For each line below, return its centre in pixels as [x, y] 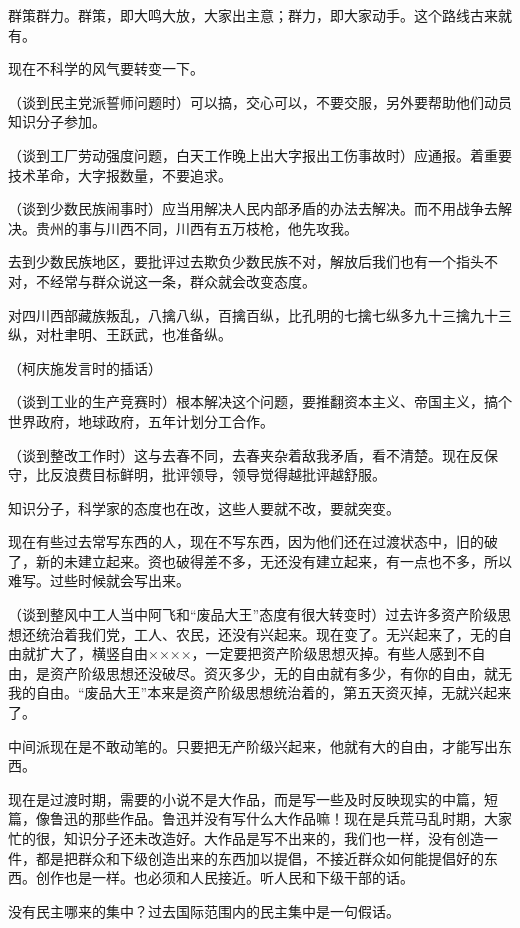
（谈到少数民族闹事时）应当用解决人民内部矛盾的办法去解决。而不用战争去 [253, 208]
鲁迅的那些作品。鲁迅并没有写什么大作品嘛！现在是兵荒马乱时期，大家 [280, 818]
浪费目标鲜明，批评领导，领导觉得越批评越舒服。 [224, 474]
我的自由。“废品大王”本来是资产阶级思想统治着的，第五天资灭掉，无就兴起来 [260, 692]
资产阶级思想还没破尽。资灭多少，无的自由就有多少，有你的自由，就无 [280, 672]
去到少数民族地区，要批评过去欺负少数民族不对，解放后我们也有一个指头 [246, 261]
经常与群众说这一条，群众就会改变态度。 [182, 280]
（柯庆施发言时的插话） [85, 367]
